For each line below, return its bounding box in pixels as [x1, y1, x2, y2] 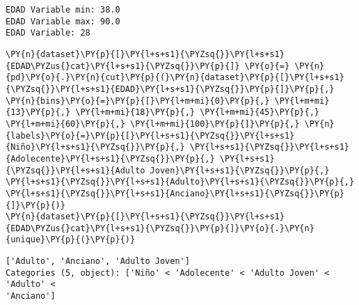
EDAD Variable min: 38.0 [6, 5, 120, 15]
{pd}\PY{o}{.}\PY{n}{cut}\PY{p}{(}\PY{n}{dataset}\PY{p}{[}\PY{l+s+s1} [6, 72, 344, 83]
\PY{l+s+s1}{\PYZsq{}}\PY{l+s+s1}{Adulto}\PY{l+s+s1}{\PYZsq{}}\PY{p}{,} [6, 177, 355, 187]
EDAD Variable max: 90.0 [6, 16, 120, 26]
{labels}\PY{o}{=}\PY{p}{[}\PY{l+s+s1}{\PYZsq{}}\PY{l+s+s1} [6, 130, 295, 141]
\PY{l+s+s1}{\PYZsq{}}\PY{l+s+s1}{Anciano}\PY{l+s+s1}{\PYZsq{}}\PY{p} [6, 188, 344, 198]
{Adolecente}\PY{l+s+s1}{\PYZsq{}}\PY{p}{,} [6, 153, 215, 164]
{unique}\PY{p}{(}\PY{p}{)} [6, 235, 136, 245]
